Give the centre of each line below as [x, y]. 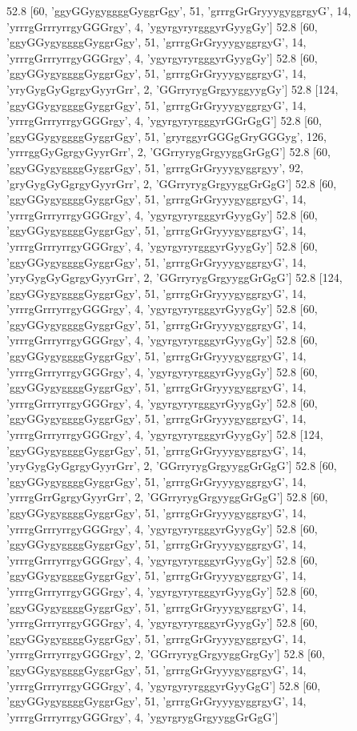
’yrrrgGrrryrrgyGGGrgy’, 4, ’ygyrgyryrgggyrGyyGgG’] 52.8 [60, [164, 685]
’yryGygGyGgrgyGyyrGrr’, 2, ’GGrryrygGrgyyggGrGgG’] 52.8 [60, [172, 466]
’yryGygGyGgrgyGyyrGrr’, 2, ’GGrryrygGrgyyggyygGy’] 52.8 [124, [172, 88]
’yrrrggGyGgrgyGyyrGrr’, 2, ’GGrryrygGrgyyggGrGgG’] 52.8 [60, [168, 152]
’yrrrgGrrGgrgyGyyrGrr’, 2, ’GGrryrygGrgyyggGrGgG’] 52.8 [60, [167, 497]
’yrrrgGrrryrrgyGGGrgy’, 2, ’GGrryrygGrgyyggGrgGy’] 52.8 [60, [166, 654]
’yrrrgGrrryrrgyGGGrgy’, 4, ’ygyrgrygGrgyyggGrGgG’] [142, 716]
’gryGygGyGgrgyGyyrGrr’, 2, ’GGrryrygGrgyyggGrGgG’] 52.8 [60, [172, 183]
